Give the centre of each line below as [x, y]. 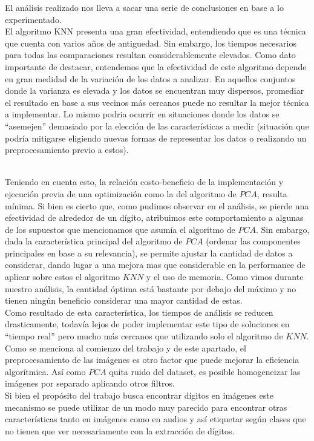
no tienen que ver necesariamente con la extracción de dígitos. [120, 430]
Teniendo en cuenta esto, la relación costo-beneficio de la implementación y [144, 182]
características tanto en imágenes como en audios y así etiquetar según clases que [155, 419]
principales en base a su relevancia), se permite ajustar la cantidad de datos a [149, 253]
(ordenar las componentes [253, 241]
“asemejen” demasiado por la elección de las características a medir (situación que [157, 126]
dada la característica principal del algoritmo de [94, 241]
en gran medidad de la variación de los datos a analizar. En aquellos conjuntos [150, 78]
